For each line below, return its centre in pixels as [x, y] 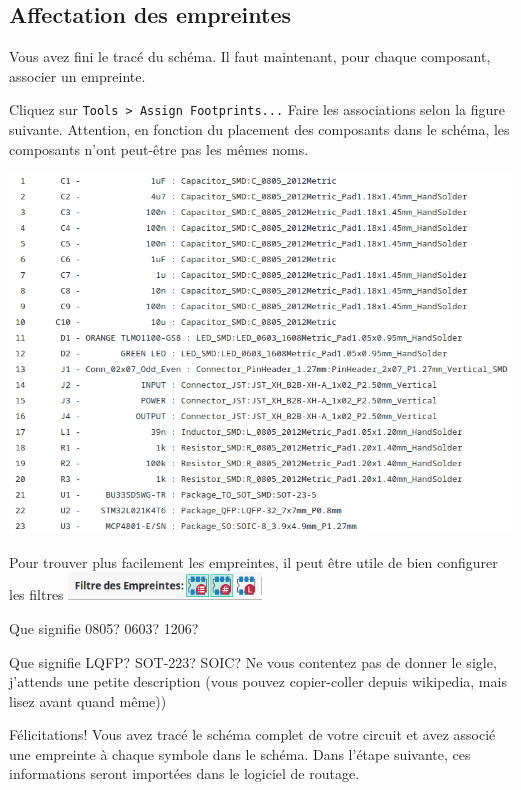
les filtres [36, 594]
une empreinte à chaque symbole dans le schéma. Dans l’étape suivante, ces [240, 753]
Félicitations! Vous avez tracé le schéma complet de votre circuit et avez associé [252, 734]
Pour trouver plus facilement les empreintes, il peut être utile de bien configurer [253, 561]
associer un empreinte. [77, 75]
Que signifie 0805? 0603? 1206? [104, 627]
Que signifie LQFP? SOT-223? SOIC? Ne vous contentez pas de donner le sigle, [253, 661]
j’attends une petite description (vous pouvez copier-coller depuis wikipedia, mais [258, 681]
